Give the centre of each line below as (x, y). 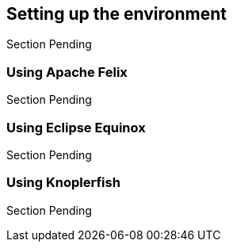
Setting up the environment (116, 14)
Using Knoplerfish (63, 183)
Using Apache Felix (67, 72)
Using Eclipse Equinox (76, 127)
